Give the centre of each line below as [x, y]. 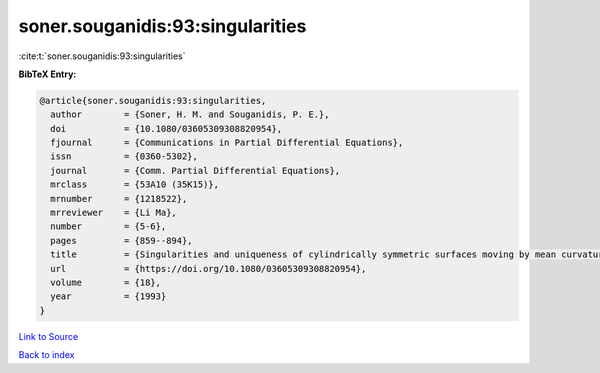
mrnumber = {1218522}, [119, 198]
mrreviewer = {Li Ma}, [113, 213]
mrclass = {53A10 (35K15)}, [135, 184]
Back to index [46, 355]
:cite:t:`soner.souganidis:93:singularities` [102, 56]
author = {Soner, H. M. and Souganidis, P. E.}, [190, 114]
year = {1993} [108, 296]
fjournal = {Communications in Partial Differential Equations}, [227, 143]
